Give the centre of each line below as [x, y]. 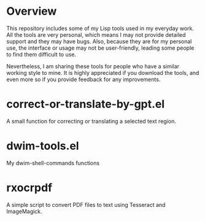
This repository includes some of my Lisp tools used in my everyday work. [100, 28]
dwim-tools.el [43, 146]
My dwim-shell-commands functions [53, 163]
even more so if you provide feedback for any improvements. [83, 79]
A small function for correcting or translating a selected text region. [91, 121]
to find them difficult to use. [41, 54]
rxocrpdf [29, 188]
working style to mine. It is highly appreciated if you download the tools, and [103, 72]
